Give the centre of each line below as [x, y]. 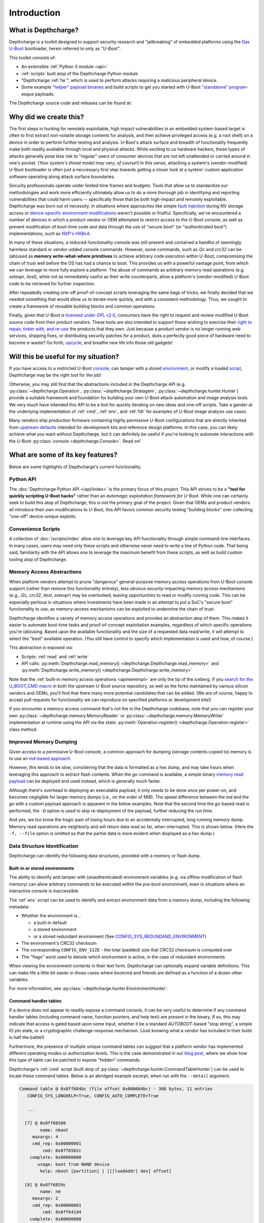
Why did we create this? [46, 117]
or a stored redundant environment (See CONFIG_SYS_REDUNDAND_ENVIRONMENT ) [120, 936]
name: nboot [54, 1130]
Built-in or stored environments [42, 868]
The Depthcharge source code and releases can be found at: [70, 103]
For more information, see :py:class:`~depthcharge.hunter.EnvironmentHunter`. [88, 989]
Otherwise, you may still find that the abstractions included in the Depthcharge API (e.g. [97, 384]
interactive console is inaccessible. [44, 891]
